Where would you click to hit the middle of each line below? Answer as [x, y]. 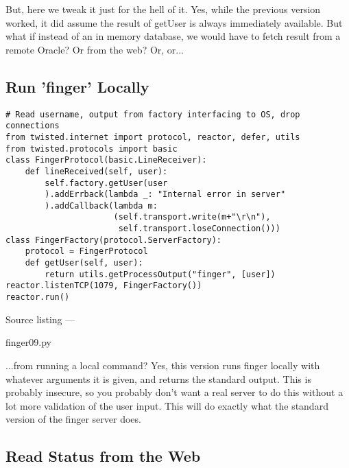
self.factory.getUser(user [106, 183]
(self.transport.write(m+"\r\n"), [192, 217]
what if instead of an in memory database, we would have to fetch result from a [173, 36]
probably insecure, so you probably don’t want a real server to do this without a [174, 392]
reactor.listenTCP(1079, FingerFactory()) [104, 286]
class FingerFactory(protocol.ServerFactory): [113, 240]
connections [33, 126]
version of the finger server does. [73, 419]
